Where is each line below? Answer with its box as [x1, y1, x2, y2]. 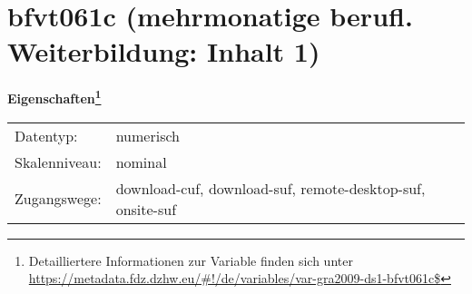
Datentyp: [15, 124, 78, 146]
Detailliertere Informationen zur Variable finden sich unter [28, 250, 353, 269]
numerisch [115, 124, 180, 146]
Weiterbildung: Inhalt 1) [7, 33, 320, 70]
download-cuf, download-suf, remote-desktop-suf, [115, 177, 426, 199]
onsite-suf [115, 198, 177, 220]
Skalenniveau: [15, 151, 102, 172]
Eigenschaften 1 [7, 86, 102, 107]
